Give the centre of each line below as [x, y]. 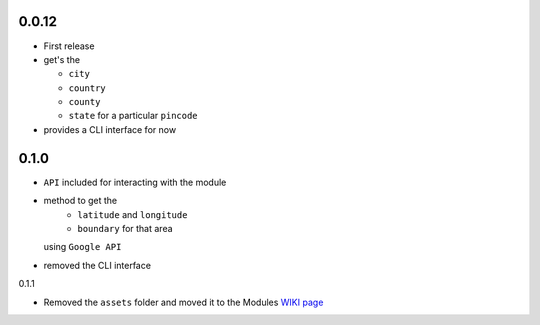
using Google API [82, 247]
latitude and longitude [132, 214]
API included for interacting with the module [135, 182]
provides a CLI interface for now [110, 129]
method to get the [80, 201]
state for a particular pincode [133, 116]
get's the [61, 59]
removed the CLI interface [97, 265]
